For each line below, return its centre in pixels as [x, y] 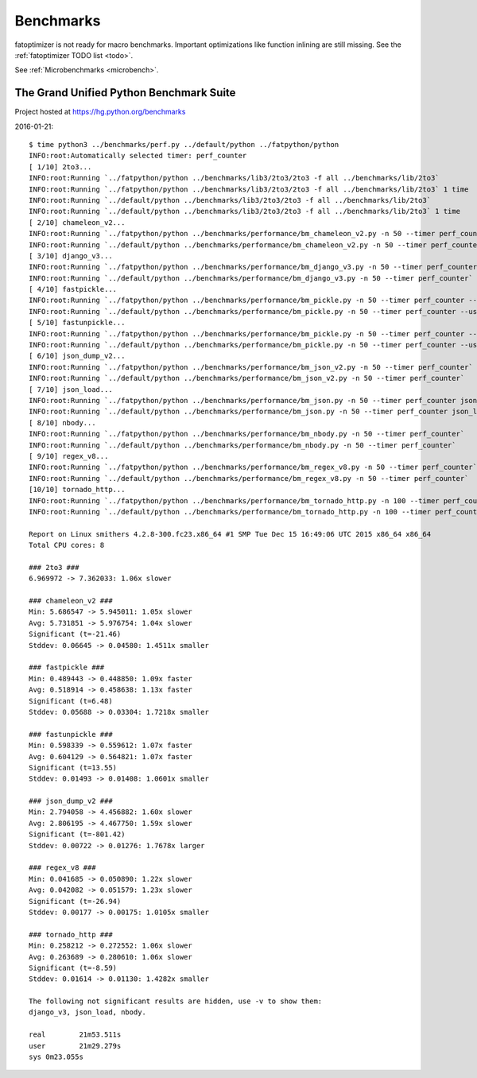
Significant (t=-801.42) [77, 834]
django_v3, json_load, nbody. [88, 1012]
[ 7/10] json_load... [71, 389]
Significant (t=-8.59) [73, 967]
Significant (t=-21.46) [75, 634]
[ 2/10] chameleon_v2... [77, 222]
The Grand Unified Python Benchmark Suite [125, 93]
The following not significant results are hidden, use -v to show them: [176, 1001]
